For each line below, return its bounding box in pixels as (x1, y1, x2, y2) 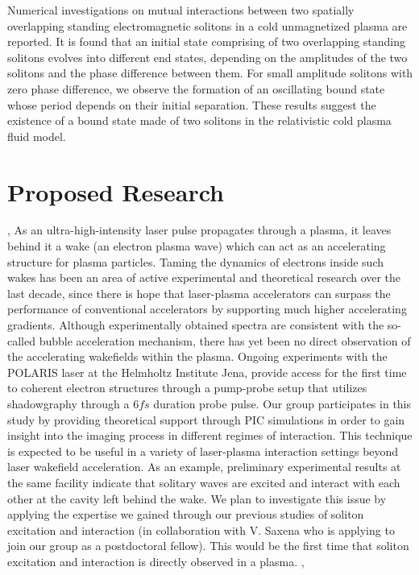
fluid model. (7, 127, 66, 144)
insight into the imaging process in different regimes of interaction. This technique (7, 427, 413, 444)
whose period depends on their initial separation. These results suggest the (7, 96, 376, 113)
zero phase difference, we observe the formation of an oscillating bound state (7, 80, 385, 97)
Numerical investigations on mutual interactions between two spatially (7, 2, 355, 18)
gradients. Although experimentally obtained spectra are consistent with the (7, 316, 384, 333)
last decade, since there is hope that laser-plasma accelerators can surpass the (7, 284, 391, 301)
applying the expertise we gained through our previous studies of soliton (7, 506, 364, 523)
